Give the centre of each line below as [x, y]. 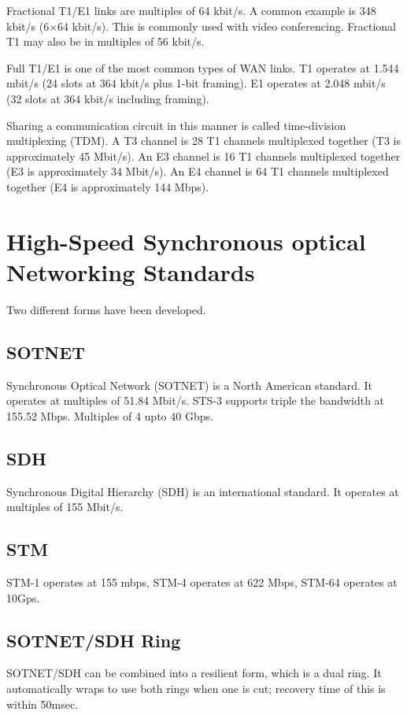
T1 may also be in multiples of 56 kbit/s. [105, 41]
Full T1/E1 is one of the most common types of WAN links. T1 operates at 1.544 [203, 67]
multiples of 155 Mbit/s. [65, 507]
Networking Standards [131, 271]
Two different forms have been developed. [106, 309]
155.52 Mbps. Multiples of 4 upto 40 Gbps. [110, 415]
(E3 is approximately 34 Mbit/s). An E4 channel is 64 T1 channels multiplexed [198, 171]
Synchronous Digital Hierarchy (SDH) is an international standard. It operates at [203, 491]
